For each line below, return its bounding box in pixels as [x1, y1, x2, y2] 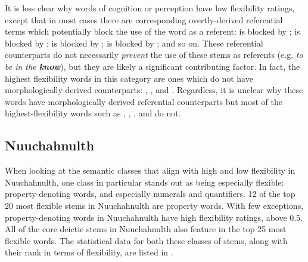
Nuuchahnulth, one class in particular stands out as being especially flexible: [5, 175, 284, 188]
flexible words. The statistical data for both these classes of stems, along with [5, 234, 288, 246]
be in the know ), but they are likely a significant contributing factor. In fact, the [5, 60, 300, 72]
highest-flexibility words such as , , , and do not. [5, 107, 181, 119]
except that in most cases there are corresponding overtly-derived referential [5, 13, 283, 26]
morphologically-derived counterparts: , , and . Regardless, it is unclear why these [5, 84, 303, 96]
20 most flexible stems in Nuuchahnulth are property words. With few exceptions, [5, 199, 304, 211]
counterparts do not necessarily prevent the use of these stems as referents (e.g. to [5, 48, 303, 61]
